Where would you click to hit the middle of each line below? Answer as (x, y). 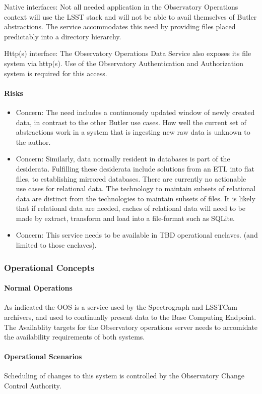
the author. (33, 142)
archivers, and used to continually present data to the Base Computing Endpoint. (130, 317)
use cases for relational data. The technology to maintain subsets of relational (136, 188)
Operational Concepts (49, 267)
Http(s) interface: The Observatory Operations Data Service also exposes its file (128, 53)
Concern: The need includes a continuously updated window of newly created (135, 112)
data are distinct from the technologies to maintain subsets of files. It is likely (136, 198)
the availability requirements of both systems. (75, 337)
